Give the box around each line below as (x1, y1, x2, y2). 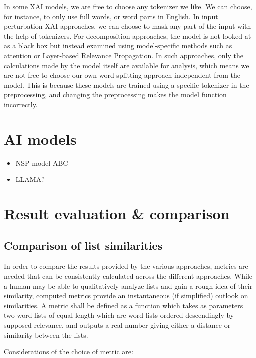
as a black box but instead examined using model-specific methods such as (4, 40, 232, 51)
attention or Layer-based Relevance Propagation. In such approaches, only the (4, 50, 243, 60)
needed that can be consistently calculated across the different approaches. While (4, 271, 253, 281)
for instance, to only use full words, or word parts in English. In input (4, 11, 218, 21)
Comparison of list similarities (4, 237, 163, 253)
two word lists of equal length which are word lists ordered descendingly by (4, 310, 234, 320)
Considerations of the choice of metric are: (4, 346, 133, 357)
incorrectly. (4, 99, 38, 109)
